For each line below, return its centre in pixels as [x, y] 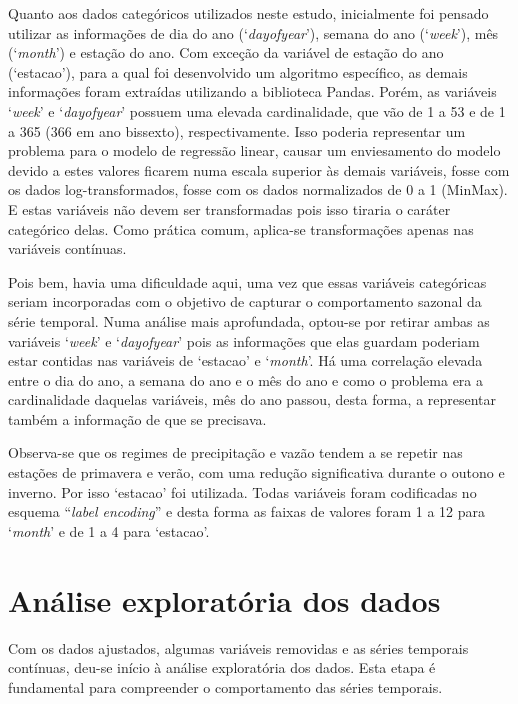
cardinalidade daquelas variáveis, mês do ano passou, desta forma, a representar [252, 399]
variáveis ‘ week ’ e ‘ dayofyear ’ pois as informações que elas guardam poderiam [244, 340]
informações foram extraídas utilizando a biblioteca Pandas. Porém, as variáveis [252, 91]
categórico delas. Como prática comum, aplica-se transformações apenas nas [241, 228]
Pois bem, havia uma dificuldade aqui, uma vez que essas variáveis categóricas [247, 281]
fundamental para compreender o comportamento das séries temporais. [225, 686]
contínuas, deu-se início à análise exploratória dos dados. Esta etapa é [222, 667]
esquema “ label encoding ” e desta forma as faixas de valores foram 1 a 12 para [246, 511]
